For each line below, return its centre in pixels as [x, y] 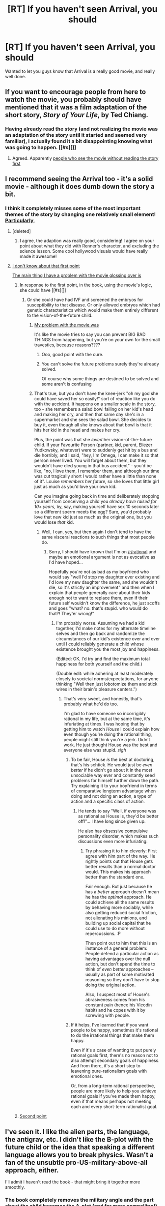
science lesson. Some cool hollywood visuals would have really [84, 251]
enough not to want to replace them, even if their [98, 598]
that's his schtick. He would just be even [112, 765]
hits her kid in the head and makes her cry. [77, 430]
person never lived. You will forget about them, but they [90, 460]
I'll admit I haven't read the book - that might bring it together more [73, 1182]
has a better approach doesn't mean [122, 892]
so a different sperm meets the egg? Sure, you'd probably [93, 512]
